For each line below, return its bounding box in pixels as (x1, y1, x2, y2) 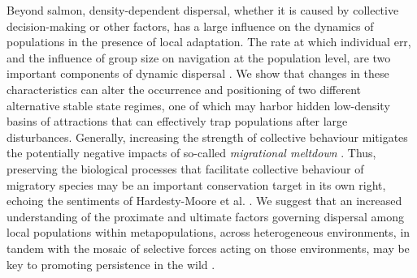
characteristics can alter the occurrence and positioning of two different (7, 80, 362, 97)
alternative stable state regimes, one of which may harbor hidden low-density (7, 96, 390, 113)
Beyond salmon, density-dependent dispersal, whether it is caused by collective (7, 2, 399, 18)
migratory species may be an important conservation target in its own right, (7, 176, 386, 193)
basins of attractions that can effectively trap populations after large (7, 113, 348, 130)
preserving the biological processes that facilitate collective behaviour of (7, 160, 364, 177)
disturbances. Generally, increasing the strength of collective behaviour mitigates (7, 128, 408, 145)
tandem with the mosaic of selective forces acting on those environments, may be (7, 239, 410, 256)
